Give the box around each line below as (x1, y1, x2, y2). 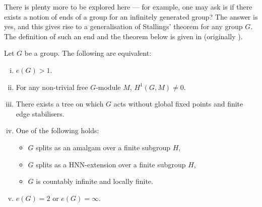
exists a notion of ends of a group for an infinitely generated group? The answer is (4, 11, 258, 22)
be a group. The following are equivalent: (24, 48, 152, 58)
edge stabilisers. (16, 108, 64, 119)
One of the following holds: (16, 125, 99, 136)
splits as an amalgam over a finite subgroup (36, 142, 171, 152)
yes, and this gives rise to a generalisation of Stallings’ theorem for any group (4, 21, 243, 32)
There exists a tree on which (16, 98, 104, 109)
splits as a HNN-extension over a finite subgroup (36, 159, 186, 169)
